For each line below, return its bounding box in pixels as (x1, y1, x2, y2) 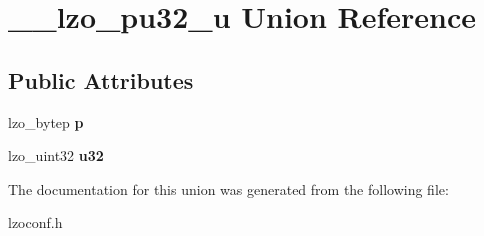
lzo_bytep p (8, 111, 84, 132)
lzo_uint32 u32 (8, 145, 104, 166)
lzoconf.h (8, 212, 63, 233)
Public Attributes (8, 64, 194, 95)
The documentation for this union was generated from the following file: (8, 178, 449, 199)
